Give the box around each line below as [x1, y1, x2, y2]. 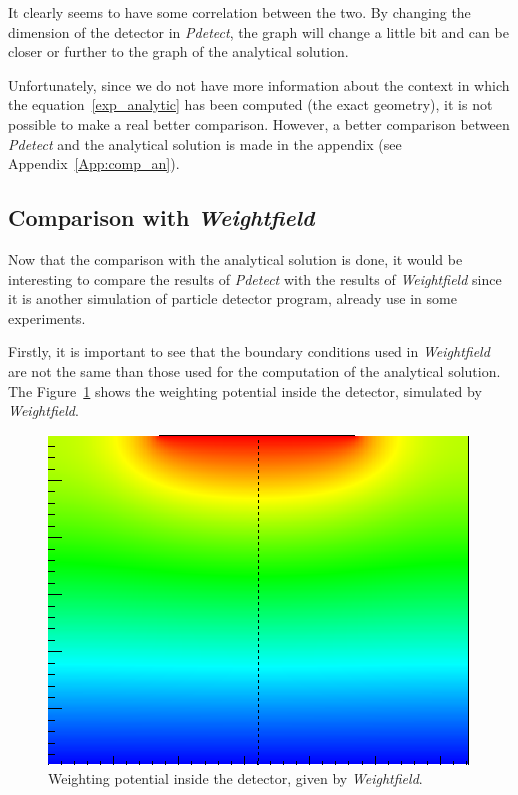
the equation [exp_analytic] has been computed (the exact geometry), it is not [8, 94, 493, 115]
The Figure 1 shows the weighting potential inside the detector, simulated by [8, 380, 482, 401]
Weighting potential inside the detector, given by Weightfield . [48, 768, 423, 789]
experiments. [8, 307, 86, 328]
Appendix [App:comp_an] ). [8, 153, 180, 174]
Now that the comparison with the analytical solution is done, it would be [8, 248, 463, 269]
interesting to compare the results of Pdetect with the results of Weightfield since [8, 268, 502, 289]
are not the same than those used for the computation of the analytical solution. [8, 360, 501, 381]
